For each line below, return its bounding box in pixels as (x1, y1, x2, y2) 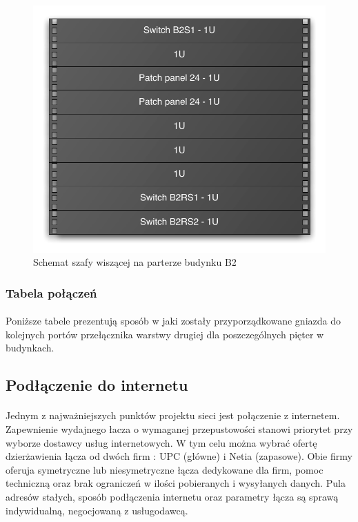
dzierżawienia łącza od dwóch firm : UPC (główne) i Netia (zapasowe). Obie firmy (6, 449, 352, 463)
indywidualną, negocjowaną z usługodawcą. (6, 503, 188, 517)
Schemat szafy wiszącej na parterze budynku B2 (33, 255, 237, 269)
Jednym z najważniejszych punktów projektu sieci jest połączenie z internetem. (6, 408, 340, 423)
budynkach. (6, 340, 54, 355)
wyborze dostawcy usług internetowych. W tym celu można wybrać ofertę (6, 435, 317, 449)
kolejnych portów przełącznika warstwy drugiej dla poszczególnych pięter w (6, 327, 324, 341)
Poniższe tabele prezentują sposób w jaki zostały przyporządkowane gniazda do (6, 313, 341, 328)
